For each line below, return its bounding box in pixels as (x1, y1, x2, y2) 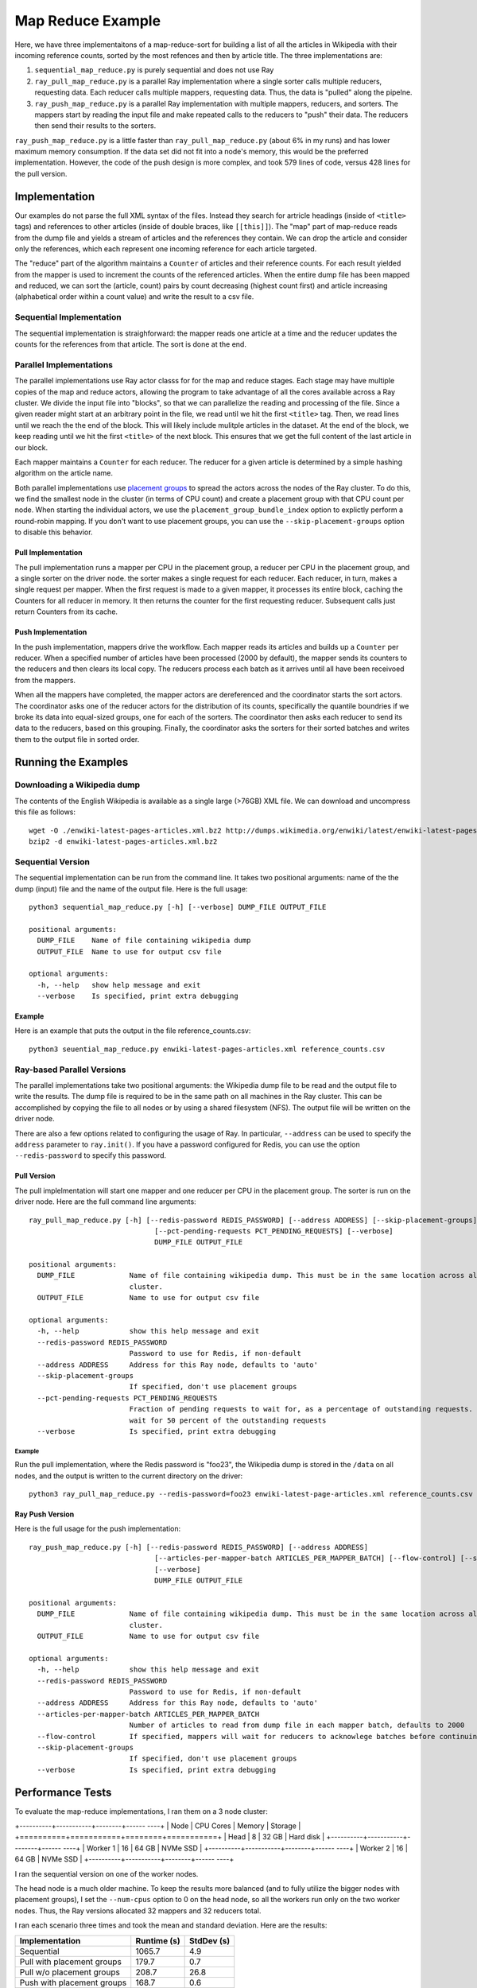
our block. (14, 442, 48, 452)
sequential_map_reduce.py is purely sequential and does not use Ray (34, 65, 274, 75)
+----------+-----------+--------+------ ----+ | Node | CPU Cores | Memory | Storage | (14, 1821, 301, 1831)
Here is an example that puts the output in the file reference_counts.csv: (14, 1026, 251, 1035)
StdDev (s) (189, 1935, 231, 1946)
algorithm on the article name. (14, 468, 114, 478)
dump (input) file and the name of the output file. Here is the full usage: (14, 883, 248, 894)
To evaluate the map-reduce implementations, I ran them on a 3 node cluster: (14, 1806, 268, 1816)
